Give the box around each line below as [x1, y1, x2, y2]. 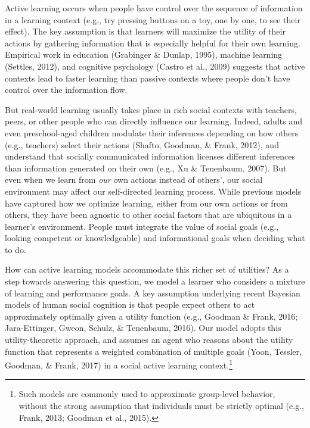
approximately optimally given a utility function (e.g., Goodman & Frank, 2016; [5, 310, 298, 322]
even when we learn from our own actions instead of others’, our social [5, 173, 263, 186]
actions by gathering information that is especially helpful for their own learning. [5, 36, 300, 49]
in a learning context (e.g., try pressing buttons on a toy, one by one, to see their [5, 13, 300, 26]
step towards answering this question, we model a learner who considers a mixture [5, 275, 305, 288]
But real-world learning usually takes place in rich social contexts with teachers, [5, 103, 297, 115]
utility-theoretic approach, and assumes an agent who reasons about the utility [5, 333, 293, 346]
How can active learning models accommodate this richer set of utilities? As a [5, 263, 289, 276]
